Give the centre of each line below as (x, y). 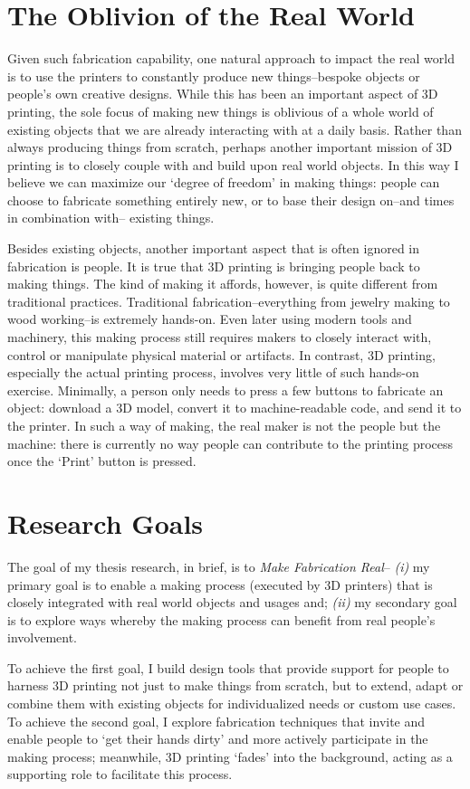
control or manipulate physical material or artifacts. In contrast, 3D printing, (221, 354)
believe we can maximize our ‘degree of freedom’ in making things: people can (224, 182)
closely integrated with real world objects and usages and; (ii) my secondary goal (232, 602)
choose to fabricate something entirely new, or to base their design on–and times (231, 200)
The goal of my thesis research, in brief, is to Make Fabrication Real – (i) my (219, 566)
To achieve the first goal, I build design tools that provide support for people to (228, 667)
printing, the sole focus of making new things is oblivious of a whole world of (221, 111)
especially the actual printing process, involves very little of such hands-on (213, 372)
